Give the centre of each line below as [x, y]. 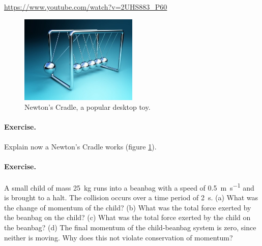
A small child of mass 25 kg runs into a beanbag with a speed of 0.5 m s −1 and [129, 187]
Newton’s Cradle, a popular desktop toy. [88, 107]
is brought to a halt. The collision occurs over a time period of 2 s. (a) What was [131, 197]
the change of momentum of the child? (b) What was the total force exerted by [128, 207]
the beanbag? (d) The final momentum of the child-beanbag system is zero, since [130, 227]
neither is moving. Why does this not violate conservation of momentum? [119, 237]
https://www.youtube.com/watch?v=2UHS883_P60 [86, 7]
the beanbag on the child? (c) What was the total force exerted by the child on [127, 217]
